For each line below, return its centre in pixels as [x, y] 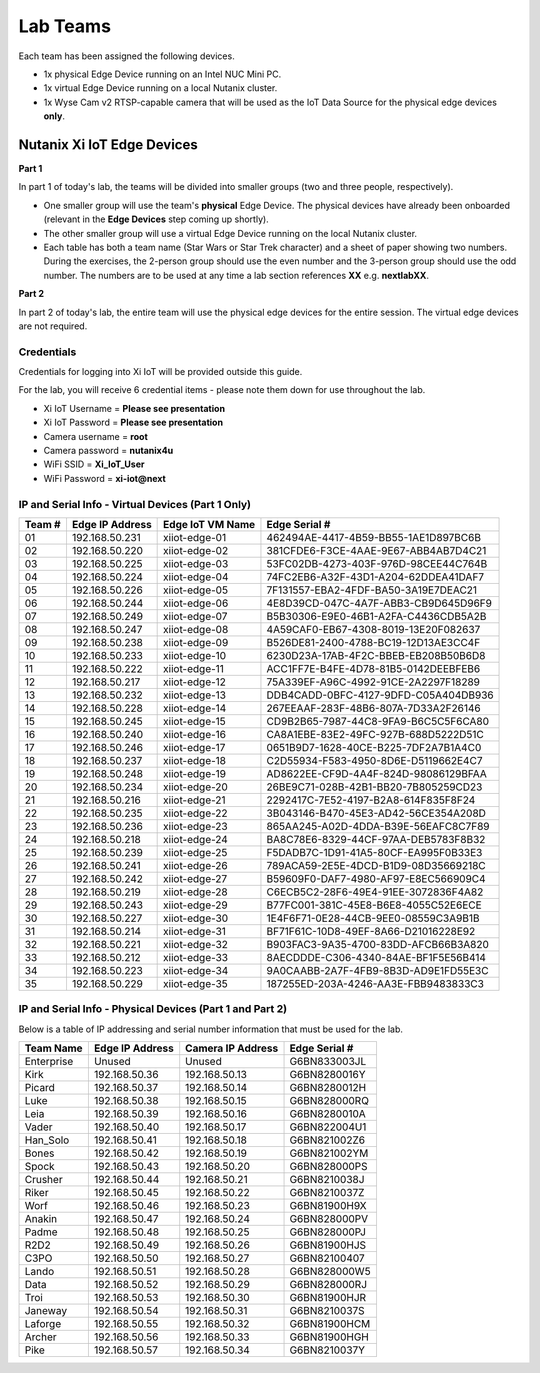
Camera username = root [96, 436]
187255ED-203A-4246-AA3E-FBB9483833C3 [375, 983]
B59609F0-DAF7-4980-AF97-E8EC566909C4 [376, 878]
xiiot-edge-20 [196, 787]
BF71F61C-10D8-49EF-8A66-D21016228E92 [371, 931]
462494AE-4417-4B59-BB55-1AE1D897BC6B [374, 537]
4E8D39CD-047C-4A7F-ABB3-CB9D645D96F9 [379, 603]
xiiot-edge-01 [195, 537]
